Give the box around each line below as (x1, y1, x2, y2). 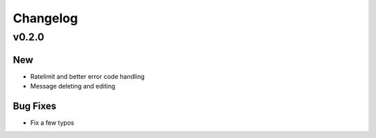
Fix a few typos (30, 118, 75, 127)
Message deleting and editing (30, 82, 116, 91)
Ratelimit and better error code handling (30, 72, 146, 80)
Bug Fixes (13, 100, 57, 112)
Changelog (13, 10, 78, 26)
